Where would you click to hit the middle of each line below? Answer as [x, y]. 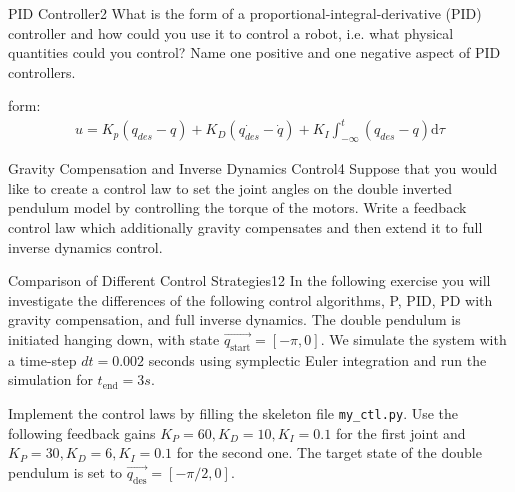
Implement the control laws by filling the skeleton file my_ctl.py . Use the [233, 413]
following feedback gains [82, 432]
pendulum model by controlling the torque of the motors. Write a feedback [237, 207]
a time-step [42, 359]
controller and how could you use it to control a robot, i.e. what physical [231, 32]
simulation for [50, 379]
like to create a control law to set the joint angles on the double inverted [230, 187]
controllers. [42, 71]
